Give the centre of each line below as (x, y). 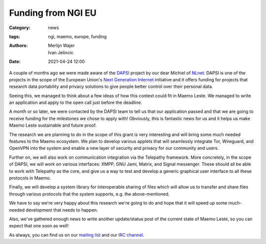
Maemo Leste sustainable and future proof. (53, 125)
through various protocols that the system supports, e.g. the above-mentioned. (89, 194)
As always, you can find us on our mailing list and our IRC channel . (77, 235)
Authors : (18, 46)
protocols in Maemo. (30, 178)
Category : (20, 28)
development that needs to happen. (62, 210)
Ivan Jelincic (61, 52)
